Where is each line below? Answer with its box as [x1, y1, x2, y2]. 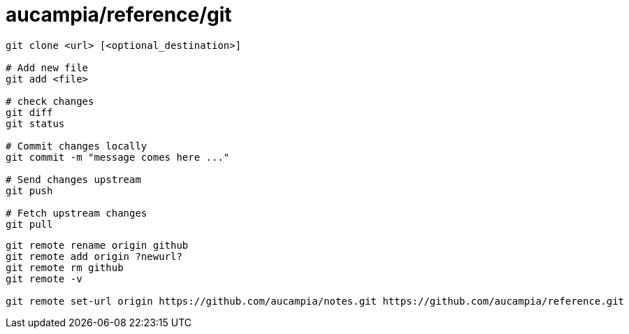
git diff [6, 106, 53, 118]
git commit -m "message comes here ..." [6, 151, 230, 163]
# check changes [6, 95, 94, 107]
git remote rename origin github [6, 239, 189, 251]
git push [6, 184, 53, 196]
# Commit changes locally [6, 140, 147, 152]
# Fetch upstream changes [6, 207, 147, 219]
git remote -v [6, 273, 82, 284]
